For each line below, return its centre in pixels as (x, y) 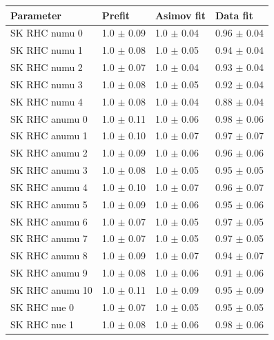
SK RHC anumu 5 (49, 204)
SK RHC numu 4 (47, 101)
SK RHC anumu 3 (49, 170)
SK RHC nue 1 (42, 324)
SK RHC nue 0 (42, 307)
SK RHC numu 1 (47, 50)
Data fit (234, 15)
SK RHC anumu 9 (49, 273)
